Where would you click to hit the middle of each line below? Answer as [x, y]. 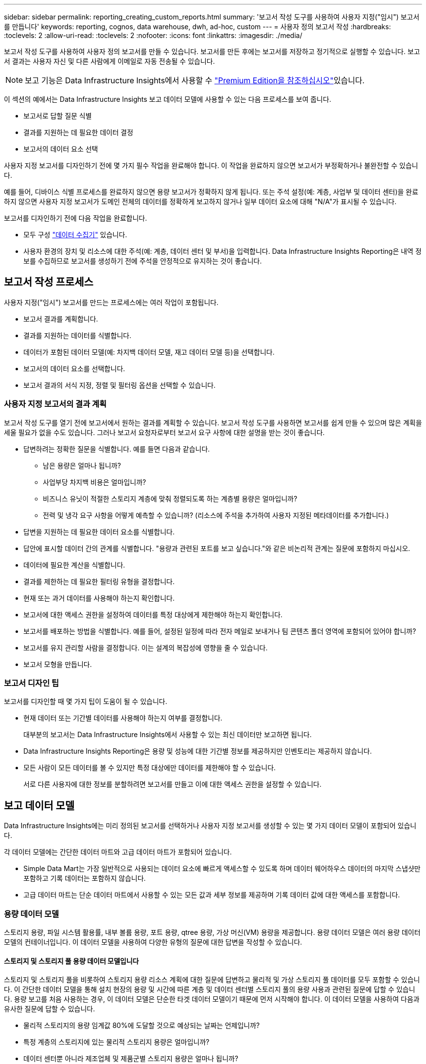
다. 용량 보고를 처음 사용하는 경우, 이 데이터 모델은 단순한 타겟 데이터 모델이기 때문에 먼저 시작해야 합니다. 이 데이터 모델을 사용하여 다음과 [212, 999]
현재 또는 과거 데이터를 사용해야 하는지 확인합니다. [99, 598]
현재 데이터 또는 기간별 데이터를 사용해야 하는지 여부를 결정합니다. [123, 718]
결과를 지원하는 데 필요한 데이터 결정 [78, 132]
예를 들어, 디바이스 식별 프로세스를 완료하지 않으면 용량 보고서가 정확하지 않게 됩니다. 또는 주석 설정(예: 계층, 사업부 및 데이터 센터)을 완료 [211, 192]
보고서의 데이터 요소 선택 [61, 149]
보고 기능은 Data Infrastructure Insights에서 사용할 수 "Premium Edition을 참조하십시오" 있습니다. [195, 80]
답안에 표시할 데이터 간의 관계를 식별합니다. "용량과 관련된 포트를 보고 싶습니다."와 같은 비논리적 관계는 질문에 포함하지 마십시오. [217, 548]
